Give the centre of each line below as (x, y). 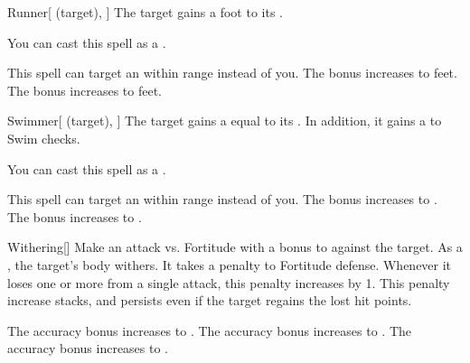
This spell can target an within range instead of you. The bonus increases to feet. (232, 73)
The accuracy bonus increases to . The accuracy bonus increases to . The (209, 330)
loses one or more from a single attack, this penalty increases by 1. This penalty (229, 282)
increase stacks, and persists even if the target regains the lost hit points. (210, 300)
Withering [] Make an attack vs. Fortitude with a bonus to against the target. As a (235, 247)
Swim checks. (44, 138)
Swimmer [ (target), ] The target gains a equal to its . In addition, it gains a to (225, 121)
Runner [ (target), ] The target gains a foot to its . (145, 12)
